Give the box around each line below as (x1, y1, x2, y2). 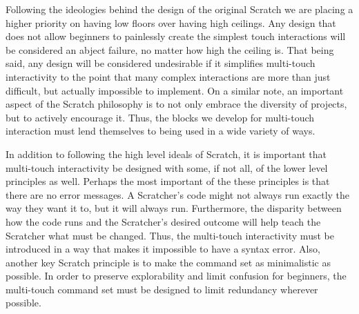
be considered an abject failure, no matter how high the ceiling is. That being (6, 42, 334, 57)
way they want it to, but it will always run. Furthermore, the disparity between (6, 201, 342, 215)
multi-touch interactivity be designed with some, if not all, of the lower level (6, 160, 328, 175)
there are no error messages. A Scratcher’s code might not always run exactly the (6, 187, 350, 202)
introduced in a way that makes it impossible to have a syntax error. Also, (6, 242, 320, 256)
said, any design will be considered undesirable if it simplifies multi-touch (6, 56, 316, 70)
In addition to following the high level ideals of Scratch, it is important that (6, 146, 327, 161)
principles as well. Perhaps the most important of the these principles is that (6, 174, 330, 188)
